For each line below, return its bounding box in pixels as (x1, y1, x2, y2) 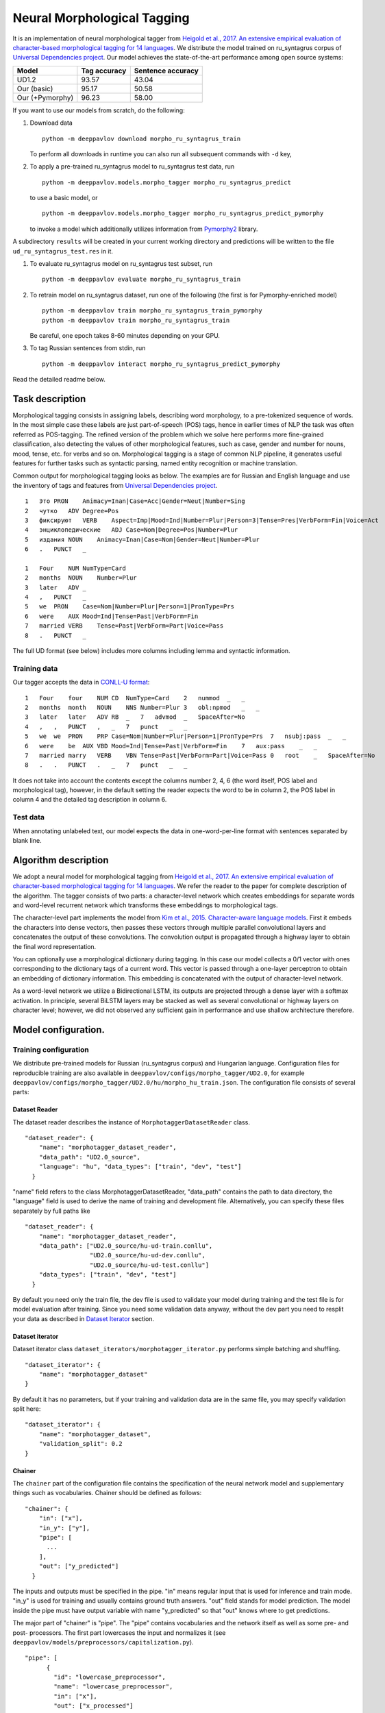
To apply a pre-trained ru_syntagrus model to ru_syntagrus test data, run (29, 162, 235, 171)
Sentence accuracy (134, 66, 199, 75)
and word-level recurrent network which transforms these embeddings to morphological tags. (12, 901, 278, 909)
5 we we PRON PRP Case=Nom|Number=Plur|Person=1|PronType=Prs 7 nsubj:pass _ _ (25, 732, 347, 740)
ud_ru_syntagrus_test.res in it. (12, 247, 113, 255)
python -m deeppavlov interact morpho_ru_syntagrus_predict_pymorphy (42, 360, 281, 368)
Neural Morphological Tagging (12, 10, 190, 25)
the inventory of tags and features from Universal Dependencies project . (12, 481, 218, 489)
